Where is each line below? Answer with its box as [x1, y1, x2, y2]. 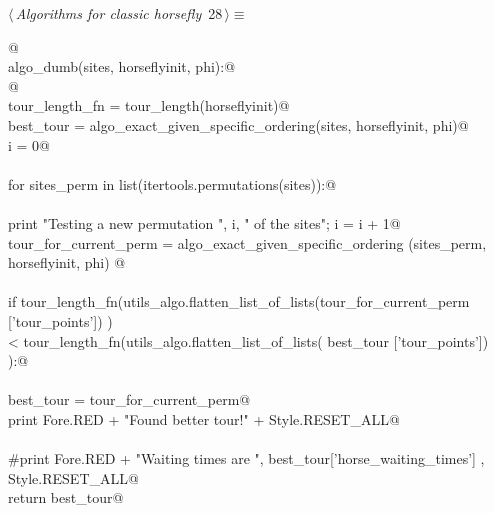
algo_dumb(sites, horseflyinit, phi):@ [8, 56, 236, 77]
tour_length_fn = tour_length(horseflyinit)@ [8, 95, 290, 116]
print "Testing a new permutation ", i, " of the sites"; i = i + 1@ [8, 212, 401, 233]
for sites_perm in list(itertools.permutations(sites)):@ [8, 173, 337, 194]
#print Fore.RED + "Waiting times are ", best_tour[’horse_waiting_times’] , [8, 448, 485, 469]
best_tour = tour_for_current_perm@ [8, 389, 251, 410]
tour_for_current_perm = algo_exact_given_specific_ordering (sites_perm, [8, 232, 487, 253]
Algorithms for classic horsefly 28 [15, 3, 223, 23]
